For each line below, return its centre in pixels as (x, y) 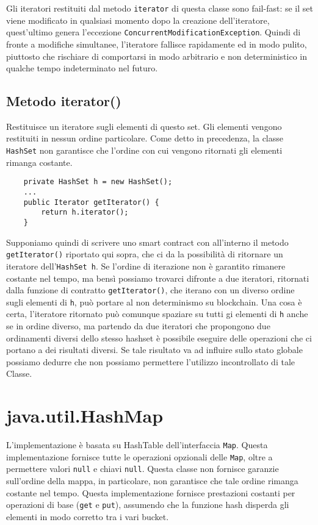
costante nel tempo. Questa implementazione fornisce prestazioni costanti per (151, 492)
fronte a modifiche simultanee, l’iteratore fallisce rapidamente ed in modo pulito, (157, 44)
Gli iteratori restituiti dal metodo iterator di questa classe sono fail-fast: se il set (160, 8)
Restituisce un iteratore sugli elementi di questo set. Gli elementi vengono (144, 126)
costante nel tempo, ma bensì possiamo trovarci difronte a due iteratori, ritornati (158, 278)
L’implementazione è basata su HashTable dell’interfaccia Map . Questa (137, 445)
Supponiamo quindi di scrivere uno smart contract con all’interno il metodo (147, 242)
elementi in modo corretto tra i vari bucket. (88, 516)
